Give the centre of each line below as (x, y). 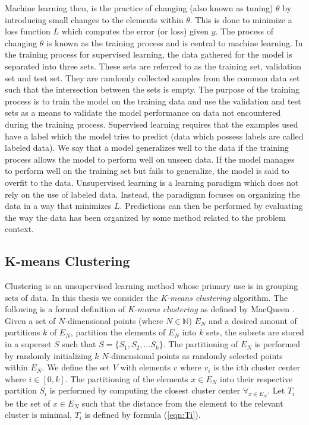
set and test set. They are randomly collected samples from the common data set (152, 77)
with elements (145, 367)
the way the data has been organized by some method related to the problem (145, 217)
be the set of (28, 403)
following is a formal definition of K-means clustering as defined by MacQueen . (150, 309)
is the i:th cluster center (257, 367)
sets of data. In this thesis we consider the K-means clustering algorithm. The (146, 297)
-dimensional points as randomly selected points (196, 355)
